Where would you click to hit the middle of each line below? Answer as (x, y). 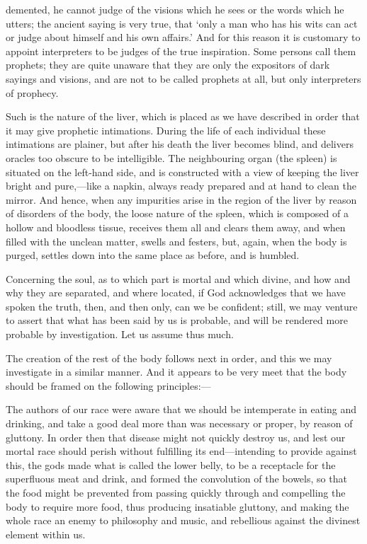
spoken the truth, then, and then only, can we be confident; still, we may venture (182, 306)
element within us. (46, 534)
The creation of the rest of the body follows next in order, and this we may (169, 358)
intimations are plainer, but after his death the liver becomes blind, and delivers (180, 144)
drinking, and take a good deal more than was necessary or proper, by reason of (179, 423)
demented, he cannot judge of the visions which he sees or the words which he (175, 9)
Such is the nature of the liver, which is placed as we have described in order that (183, 116)
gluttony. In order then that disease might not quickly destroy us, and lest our (176, 437)
